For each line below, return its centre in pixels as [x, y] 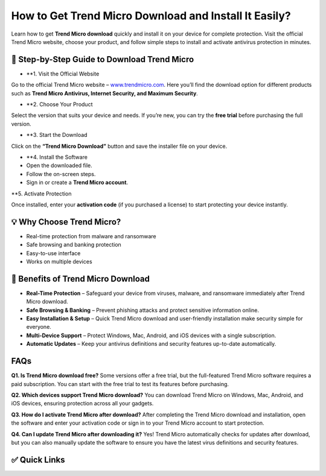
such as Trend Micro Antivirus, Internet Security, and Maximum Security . [105, 93]
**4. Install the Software [57, 157]
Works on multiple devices [59, 262]
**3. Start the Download [57, 135]
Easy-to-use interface [53, 253]
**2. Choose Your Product [59, 104]
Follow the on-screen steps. [61, 174]
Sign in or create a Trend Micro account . [77, 182]
